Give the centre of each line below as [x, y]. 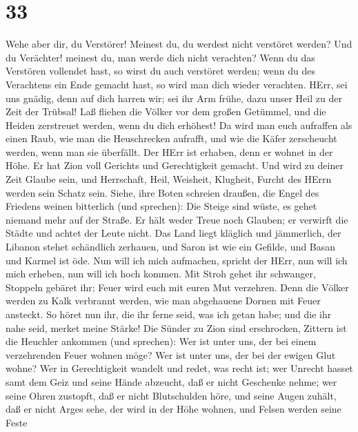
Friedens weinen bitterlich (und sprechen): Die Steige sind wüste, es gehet [161, 206]
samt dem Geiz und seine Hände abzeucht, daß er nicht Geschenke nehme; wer [171, 381]
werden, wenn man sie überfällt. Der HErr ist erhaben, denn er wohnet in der [169, 151]
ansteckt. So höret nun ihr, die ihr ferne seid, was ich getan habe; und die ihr [169, 314]
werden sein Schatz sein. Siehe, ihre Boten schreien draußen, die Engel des [162, 192]
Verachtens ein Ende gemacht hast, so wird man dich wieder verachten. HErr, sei [177, 84]
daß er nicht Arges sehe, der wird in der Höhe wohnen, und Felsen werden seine [173, 409]
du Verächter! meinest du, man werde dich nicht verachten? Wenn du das [160, 57]
